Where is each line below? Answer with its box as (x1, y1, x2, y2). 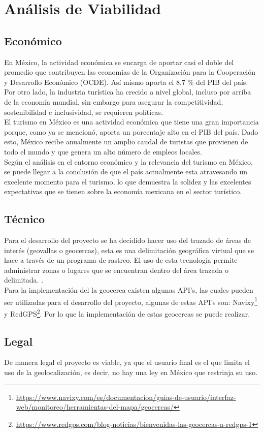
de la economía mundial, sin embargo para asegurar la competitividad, (4, 96, 223, 107)
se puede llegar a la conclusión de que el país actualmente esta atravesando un (4, 166, 248, 177)
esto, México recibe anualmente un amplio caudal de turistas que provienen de (4, 136, 248, 147)
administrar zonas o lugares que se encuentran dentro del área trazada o (4, 264, 228, 275)
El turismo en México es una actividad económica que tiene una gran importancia (4, 116, 259, 127)
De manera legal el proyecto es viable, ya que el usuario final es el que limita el (4, 357, 250, 367)
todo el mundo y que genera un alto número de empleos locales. (4, 146, 202, 157)
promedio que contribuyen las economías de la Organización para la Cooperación (4, 67, 256, 77)
